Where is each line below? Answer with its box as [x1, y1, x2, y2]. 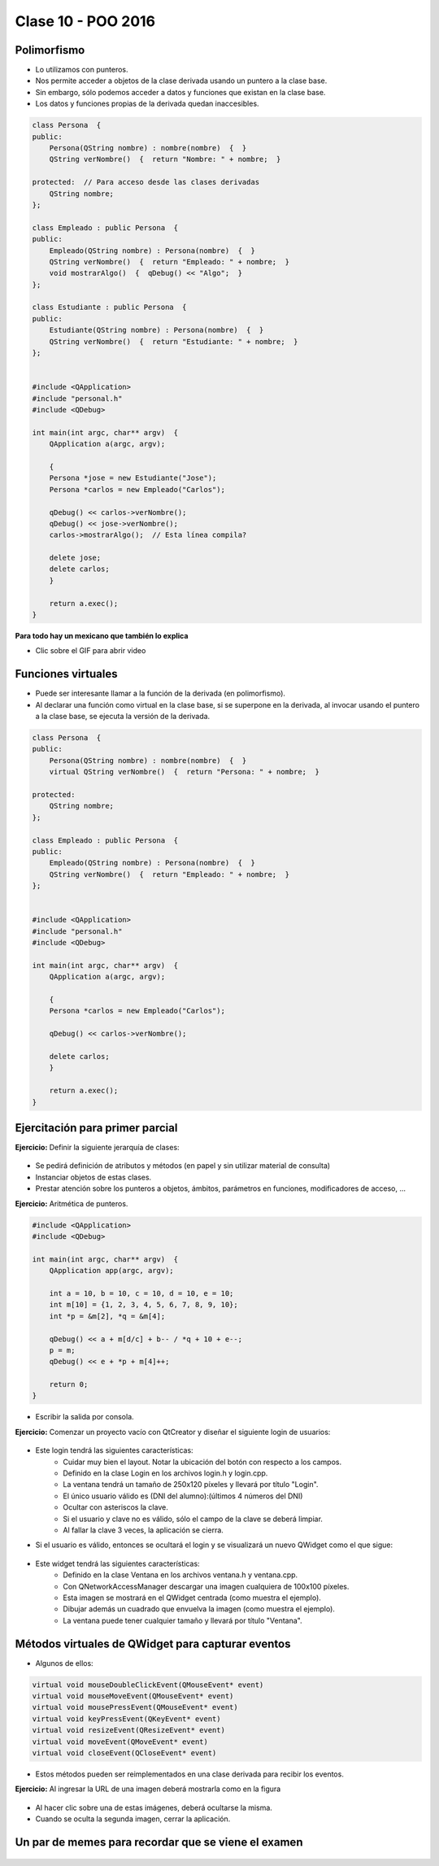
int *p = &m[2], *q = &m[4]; [49, 1311, 166, 1321]
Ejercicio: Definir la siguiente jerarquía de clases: [15, 1143, 180, 1153]
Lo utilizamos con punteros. [35, 65, 129, 75]
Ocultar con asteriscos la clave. [63, 1502, 168, 1512]
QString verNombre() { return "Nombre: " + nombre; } [49, 155, 281, 164]
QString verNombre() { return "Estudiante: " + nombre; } [49, 337, 298, 346]
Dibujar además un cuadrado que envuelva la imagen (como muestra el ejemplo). [63, 1604, 335, 1614]
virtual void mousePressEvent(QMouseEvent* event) [32, 1703, 239, 1712]
